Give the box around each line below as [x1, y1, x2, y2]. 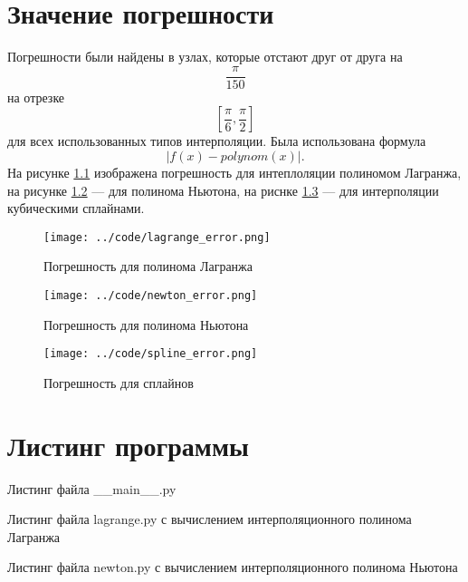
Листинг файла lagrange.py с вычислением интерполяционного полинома [7, 509, 412, 529]
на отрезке [7, 87, 65, 106]
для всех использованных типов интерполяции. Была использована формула [7, 131, 426, 150]
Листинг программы [7, 426, 249, 463]
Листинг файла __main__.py [7, 479, 177, 498]
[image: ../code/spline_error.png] [43, 347, 258, 361]
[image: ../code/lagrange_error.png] [43, 230, 271, 244]
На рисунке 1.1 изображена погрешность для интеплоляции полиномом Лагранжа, [7, 162, 462, 181]
